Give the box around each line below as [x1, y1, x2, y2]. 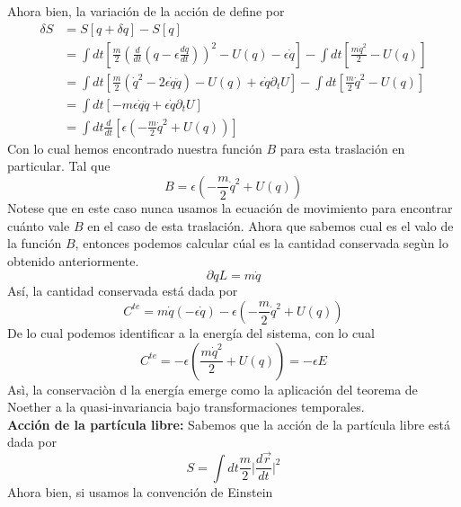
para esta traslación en [279, 138, 405, 157]
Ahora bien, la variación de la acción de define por [7, 2, 285, 20]
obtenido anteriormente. [7, 251, 139, 270]
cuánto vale [7, 216, 70, 235]
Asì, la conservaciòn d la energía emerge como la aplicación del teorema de [7, 379, 418, 398]
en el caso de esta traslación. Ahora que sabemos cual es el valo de [87, 216, 454, 235]
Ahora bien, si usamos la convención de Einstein [7, 482, 273, 501]
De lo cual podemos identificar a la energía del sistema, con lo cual [7, 323, 375, 342]
